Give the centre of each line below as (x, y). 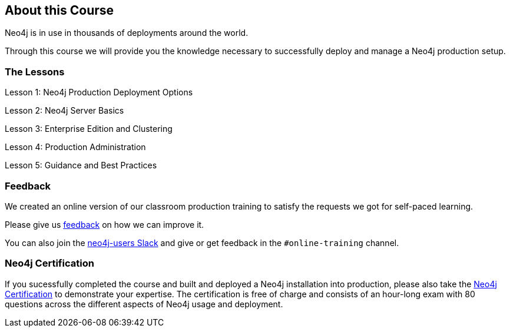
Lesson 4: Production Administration (75, 147)
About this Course (59, 10)
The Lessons (35, 72)
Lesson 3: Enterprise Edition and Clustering (89, 129)
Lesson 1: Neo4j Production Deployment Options (99, 92)
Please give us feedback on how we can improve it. (105, 224)
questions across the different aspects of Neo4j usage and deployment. (144, 304)
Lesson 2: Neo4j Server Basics (64, 111)
